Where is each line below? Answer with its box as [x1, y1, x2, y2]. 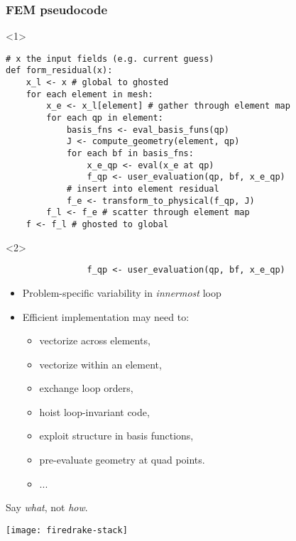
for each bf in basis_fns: [66, 148, 194, 159]
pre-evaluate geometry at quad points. [39, 452, 205, 467]
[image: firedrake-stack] [6, 525, 128, 535]
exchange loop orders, [39, 381, 133, 395]
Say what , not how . [6, 500, 88, 515]
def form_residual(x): [6, 65, 113, 76]
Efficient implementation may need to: [22, 309, 190, 324]
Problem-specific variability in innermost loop [22, 285, 221, 300]
